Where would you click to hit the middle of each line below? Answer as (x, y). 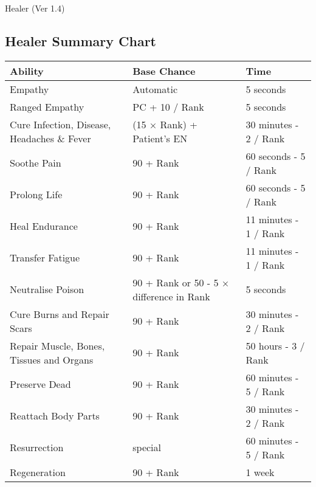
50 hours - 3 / (275, 345)
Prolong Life (36, 195)
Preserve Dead (40, 384)
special (147, 447)
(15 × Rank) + (165, 124)
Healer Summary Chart (81, 40)
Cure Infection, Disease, (60, 124)
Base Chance (164, 71)
